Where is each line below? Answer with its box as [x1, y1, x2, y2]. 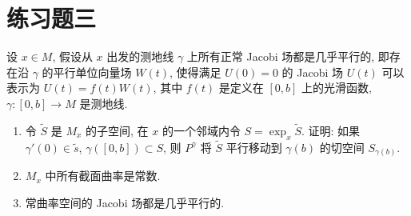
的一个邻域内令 [162, 122, 241, 138]
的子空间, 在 [86, 122, 149, 138]
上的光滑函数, [301, 79, 372, 96]
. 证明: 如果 [301, 122, 361, 138]
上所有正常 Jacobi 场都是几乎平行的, [186, 48, 375, 65]
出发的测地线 [106, 48, 174, 65]
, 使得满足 [170, 63, 221, 80]
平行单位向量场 [53, 63, 132, 80]
